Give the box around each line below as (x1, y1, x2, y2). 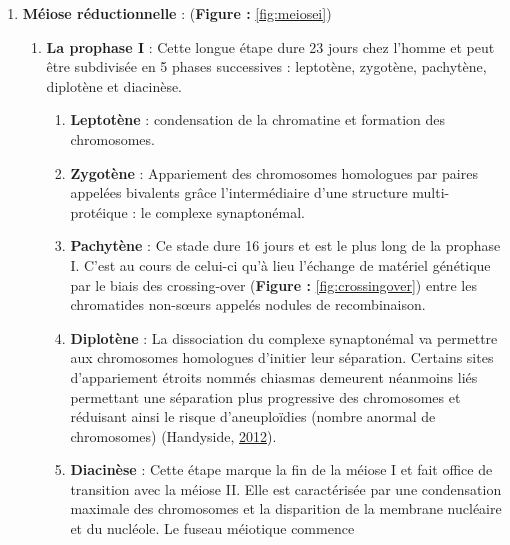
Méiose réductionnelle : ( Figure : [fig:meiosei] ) (22, 3, 332, 23)
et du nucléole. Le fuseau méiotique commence (70, 518, 355, 539)
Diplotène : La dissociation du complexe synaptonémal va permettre (70, 327, 498, 348)
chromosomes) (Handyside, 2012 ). (70, 425, 277, 446)
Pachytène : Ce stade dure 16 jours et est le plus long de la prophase (70, 235, 501, 256)
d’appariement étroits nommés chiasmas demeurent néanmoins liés (70, 366, 478, 387)
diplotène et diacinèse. (46, 75, 183, 96)
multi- (412, 182, 450, 203)
